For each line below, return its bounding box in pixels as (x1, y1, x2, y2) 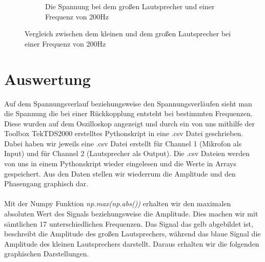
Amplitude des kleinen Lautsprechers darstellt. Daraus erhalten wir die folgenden (4, 238, 259, 249)
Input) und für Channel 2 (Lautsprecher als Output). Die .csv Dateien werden (4, 148, 250, 159)
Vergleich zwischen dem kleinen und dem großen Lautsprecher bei (25, 28, 231, 39)
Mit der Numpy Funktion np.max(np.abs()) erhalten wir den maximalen (4, 198, 231, 209)
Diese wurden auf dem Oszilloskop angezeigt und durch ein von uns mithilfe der (4, 118, 255, 128)
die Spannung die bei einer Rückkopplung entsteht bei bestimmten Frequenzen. (4, 108, 253, 119)
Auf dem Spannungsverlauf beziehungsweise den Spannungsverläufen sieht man (4, 98, 252, 108)
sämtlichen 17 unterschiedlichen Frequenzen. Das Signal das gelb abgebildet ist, (4, 218, 253, 229)
